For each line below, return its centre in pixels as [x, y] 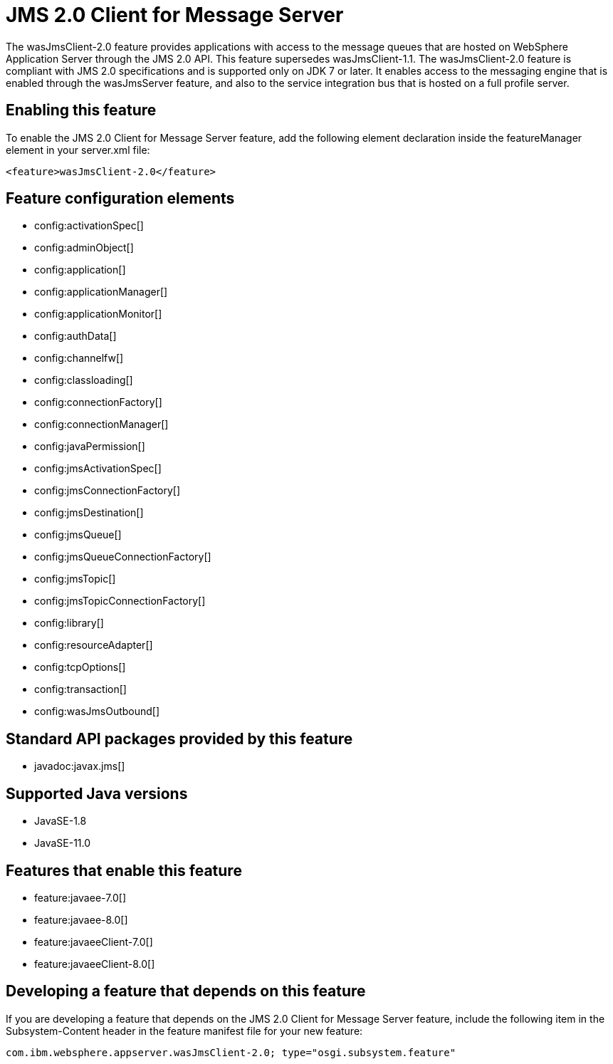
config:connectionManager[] [101, 424]
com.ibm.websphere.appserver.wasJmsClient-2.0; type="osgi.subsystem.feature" [231, 1052]
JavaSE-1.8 [61, 821]
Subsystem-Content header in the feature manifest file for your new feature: [184, 1031]
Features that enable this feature [124, 870]
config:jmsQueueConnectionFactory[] [123, 557]
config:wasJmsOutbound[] [97, 711]
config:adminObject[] [84, 248]
